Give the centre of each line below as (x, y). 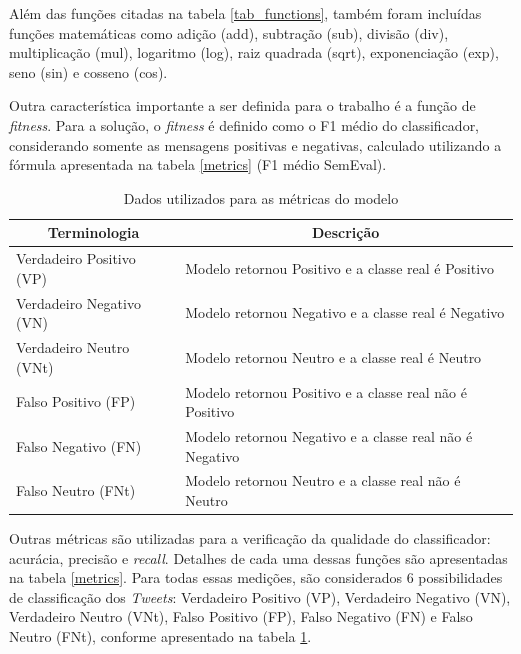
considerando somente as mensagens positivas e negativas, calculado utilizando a (255, 144)
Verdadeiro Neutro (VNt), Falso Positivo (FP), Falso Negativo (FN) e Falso (241, 616)
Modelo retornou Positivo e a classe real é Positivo (340, 267)
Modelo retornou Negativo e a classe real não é (329, 435)
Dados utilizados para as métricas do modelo (261, 197)
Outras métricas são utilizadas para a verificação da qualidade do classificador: (250, 538)
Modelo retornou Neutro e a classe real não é (323, 480)
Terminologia (93, 232)
